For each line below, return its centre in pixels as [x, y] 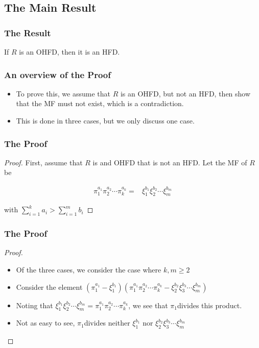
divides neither [107, 323]
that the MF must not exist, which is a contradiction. [100, 103]
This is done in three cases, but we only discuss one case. [105, 120]
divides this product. [209, 305]
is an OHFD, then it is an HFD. [69, 52]
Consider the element [49, 287]
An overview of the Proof [57, 74]
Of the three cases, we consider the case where [89, 269]
